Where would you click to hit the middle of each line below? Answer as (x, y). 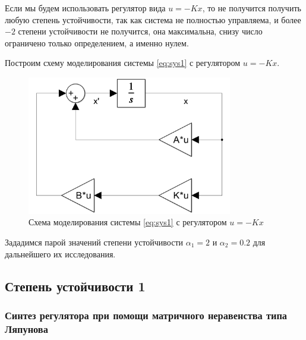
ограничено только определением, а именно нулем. (97, 42)
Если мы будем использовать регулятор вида (85, 8)
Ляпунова (26, 328)
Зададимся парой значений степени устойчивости (94, 242)
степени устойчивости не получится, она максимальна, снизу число (140, 31)
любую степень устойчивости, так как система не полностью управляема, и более (153, 19)
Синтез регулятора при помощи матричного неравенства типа (146, 315)
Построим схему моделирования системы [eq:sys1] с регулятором (123, 63)
